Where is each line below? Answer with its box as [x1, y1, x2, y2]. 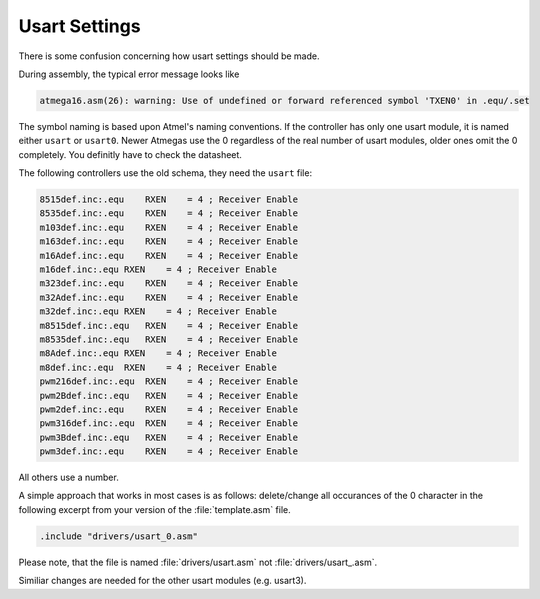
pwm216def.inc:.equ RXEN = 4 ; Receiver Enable [39, 376, 299, 387]
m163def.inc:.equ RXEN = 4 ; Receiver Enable [39, 236, 299, 247]
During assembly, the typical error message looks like [18, 68, 240, 80]
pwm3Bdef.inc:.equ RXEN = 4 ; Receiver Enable [39, 431, 299, 443]
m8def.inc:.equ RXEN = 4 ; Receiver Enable [39, 361, 277, 373]
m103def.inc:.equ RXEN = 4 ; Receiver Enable [39, 221, 299, 233]
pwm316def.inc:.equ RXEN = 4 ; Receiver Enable [39, 418, 299, 429]
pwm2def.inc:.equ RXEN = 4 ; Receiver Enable [39, 403, 299, 415]
